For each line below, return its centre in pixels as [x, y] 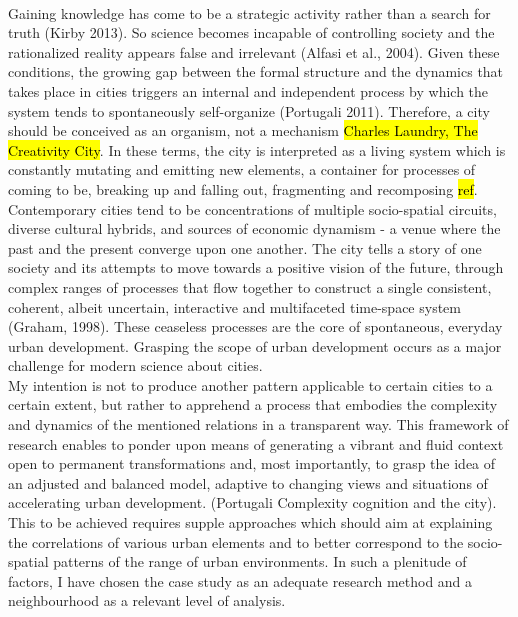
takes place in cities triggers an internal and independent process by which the [248, 90]
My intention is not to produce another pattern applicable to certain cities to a [250, 384]
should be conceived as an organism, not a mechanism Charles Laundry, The [243, 130]
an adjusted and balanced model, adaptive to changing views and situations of [248, 482]
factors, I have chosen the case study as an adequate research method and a [240, 580]
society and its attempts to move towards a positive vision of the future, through [256, 267]
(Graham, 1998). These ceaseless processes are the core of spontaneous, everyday [255, 326]
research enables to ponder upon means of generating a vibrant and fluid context [256, 443]
